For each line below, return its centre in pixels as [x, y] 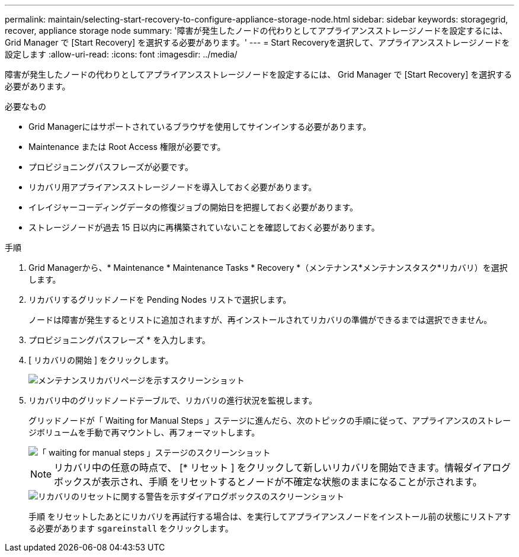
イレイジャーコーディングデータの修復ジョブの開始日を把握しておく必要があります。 [193, 207]
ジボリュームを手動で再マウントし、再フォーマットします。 [144, 432]
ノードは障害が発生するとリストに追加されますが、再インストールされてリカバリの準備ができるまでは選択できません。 [260, 320]
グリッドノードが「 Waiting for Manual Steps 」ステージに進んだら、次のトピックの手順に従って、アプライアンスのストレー [270, 420]
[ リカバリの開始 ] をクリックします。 [101, 360]
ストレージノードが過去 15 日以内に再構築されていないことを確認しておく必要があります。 [204, 227]
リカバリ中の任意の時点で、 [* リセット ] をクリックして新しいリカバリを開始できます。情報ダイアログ [283, 468]
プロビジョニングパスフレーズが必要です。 [111, 167]
